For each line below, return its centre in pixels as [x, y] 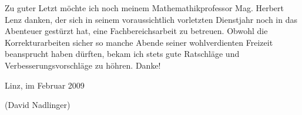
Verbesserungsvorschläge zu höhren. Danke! [83, 65]
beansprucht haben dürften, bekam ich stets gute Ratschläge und [122, 54]
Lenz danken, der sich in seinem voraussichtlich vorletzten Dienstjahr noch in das [151, 19]
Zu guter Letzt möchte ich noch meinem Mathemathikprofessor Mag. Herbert [144, 8]
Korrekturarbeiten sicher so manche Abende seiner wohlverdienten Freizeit [139, 42]
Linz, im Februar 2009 [45, 85]
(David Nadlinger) [38, 105]
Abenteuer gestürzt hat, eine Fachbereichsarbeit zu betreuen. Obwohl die [136, 31]
